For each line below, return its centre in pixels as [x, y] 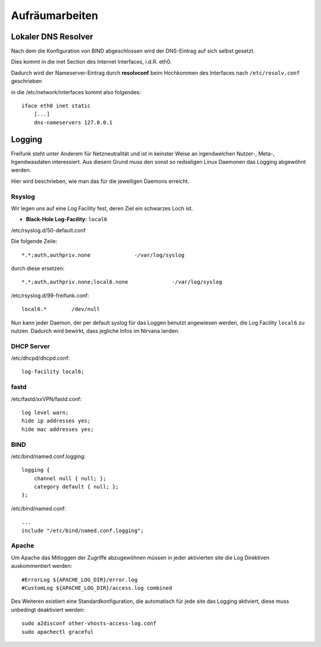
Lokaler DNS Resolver [52, 37]
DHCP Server [30, 346]
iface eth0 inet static [56, 106]
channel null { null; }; [70, 478]
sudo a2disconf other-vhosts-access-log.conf [89, 623]
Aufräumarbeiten [54, 15]
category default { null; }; [76, 487]
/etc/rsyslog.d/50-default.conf [48, 230]
